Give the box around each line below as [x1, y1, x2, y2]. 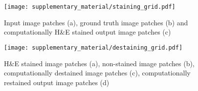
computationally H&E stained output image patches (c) [4, 27, 171, 37]
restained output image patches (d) [4, 77, 110, 87]
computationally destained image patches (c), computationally [4, 68, 191, 78]
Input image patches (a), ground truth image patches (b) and [4, 17, 188, 27]
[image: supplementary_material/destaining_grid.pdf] [4, 44, 183, 51]
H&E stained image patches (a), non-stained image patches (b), [4, 58, 195, 68]
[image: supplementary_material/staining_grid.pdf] [4, 3, 176, 10]
